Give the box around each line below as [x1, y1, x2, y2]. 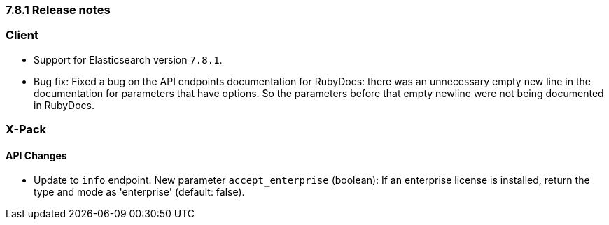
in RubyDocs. [34, 99, 95, 111]
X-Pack [6, 122, 47, 137]
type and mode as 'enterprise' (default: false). [34, 186, 245, 198]
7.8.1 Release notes [6, 3, 111, 17]
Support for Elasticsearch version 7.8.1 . [34, 53, 223, 66]
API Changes [6, 149, 67, 161]
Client [6, 28, 38, 43]
